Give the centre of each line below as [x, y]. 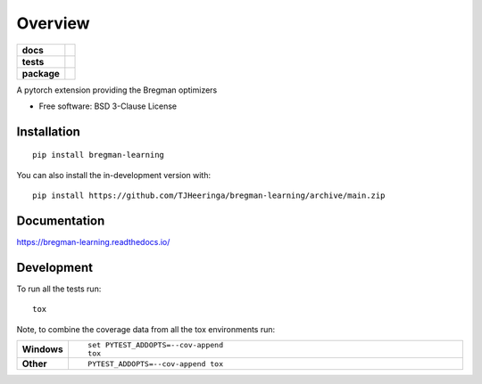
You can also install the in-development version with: [114, 175]
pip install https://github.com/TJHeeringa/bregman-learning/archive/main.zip [209, 196]
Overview [53, 23]
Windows [42, 349]
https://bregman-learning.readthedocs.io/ [93, 242]
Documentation [61, 221]
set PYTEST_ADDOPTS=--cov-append [155, 345]
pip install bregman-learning [99, 155]
